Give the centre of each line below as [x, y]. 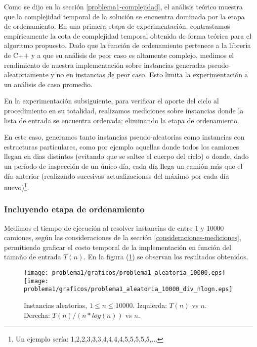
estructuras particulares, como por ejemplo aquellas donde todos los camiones [122, 146]
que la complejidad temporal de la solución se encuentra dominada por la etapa [124, 16]
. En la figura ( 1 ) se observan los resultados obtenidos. [166, 257]
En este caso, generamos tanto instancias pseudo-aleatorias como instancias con [124, 137]
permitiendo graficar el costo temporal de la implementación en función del [118, 247]
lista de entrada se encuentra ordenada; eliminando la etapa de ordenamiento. [122, 120]
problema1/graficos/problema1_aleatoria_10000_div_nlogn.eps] [128, 289]
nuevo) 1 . [17, 186]
